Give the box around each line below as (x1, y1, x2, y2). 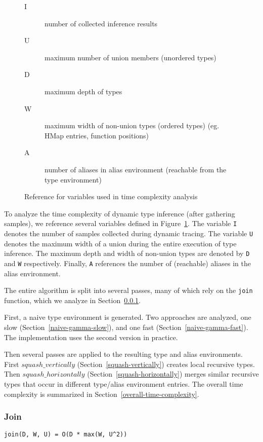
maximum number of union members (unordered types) (45, 52, 216, 62)
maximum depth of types (45, 86, 122, 96)
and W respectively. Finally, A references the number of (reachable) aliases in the (4, 257, 251, 268)
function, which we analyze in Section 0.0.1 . (4, 294, 141, 305)
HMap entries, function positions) (45, 130, 149, 140)
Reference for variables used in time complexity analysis (24, 191, 198, 202)
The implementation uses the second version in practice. (4, 331, 178, 342)
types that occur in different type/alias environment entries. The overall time (4, 378, 243, 389)
